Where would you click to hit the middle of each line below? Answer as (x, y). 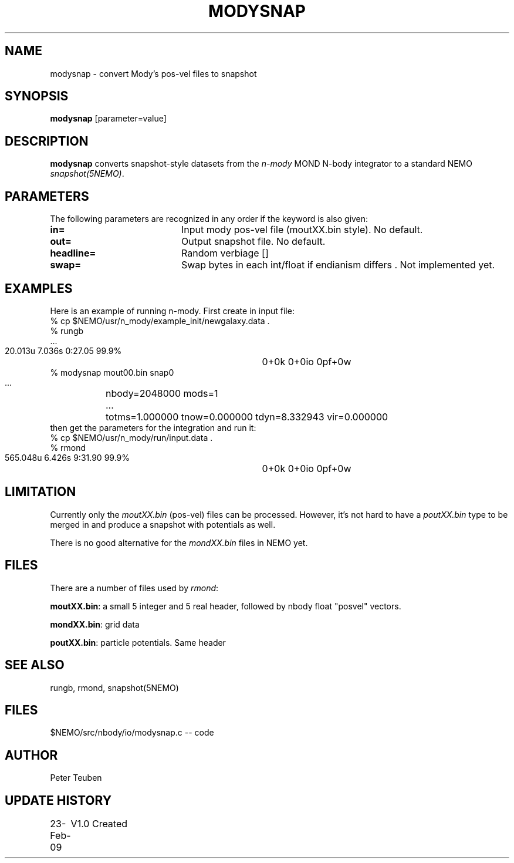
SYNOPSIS (37, 96)
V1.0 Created (99, 824)
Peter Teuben (76, 778)
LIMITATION (40, 492)
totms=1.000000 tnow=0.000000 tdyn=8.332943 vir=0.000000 (247, 417)
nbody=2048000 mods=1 (162, 393)
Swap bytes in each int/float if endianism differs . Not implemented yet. (338, 265)
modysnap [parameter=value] (108, 119)
